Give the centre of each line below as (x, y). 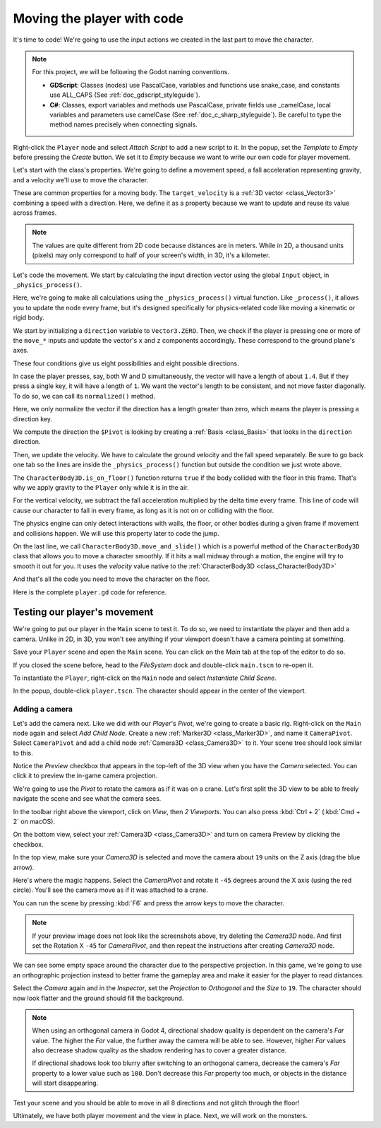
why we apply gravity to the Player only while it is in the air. (101, 487)
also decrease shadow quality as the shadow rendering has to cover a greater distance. (159, 1050)
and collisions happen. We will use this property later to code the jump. (116, 533)
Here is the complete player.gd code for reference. (90, 592)
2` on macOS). (34, 822)
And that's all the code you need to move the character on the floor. (111, 579)
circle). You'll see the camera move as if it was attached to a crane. (110, 890)
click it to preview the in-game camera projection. (85, 776)
